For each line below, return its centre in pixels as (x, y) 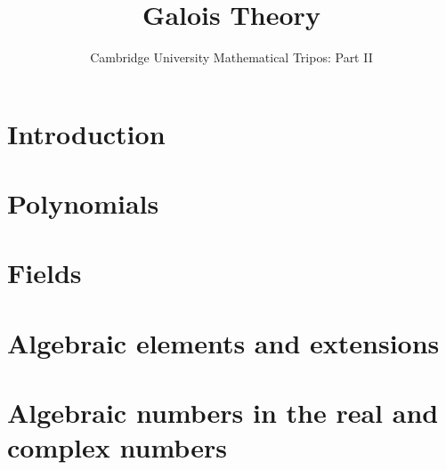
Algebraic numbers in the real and (223, 413)
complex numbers (117, 447)
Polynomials (83, 203)
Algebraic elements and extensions (223, 342)
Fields (45, 273)
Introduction (86, 133)
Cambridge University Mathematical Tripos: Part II (231, 57)
